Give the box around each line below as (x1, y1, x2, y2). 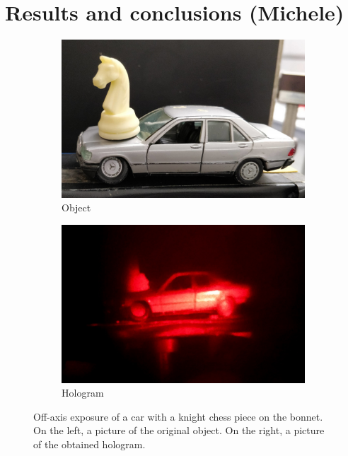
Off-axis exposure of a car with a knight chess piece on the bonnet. (33, 409, 323, 423)
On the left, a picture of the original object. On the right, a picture (33, 423, 325, 438)
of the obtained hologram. (33, 436, 146, 451)
